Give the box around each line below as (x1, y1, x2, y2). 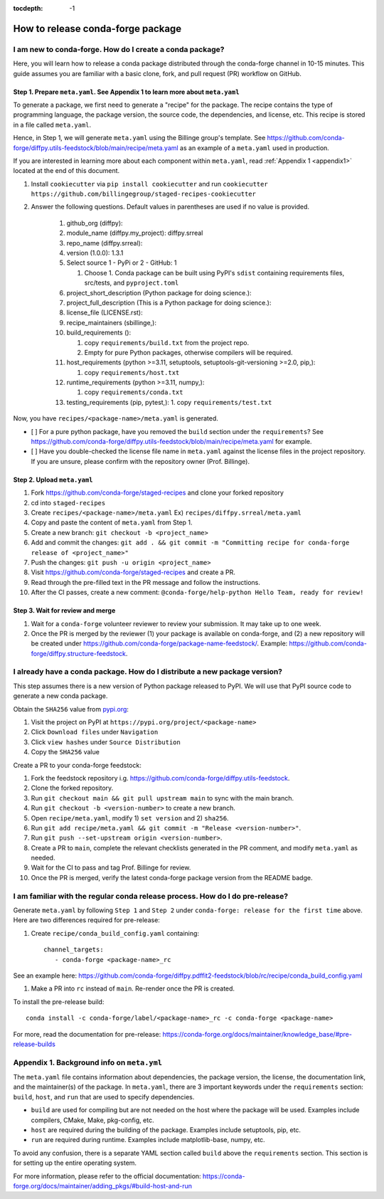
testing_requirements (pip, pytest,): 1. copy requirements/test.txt (66, 398, 272, 406)
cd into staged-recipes (31, 498, 106, 507)
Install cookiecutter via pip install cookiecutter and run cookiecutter (31, 179, 268, 188)
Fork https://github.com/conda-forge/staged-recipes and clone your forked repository (31, 488, 284, 497)
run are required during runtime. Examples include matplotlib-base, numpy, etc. (31, 1136, 266, 1144)
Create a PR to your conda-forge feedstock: (13, 761, 142, 769)
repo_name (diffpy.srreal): (66, 238, 143, 247)
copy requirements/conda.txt (84, 388, 183, 396)
